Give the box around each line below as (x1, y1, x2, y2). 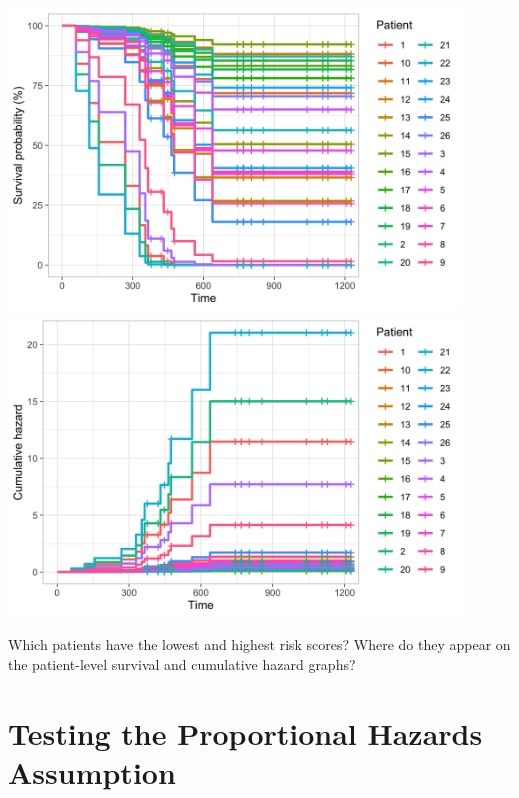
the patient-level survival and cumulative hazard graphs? (8, 653, 356, 674)
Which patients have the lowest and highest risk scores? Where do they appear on (8, 634, 511, 655)
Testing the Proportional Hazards (8, 712, 483, 753)
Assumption (8, 751, 176, 792)
